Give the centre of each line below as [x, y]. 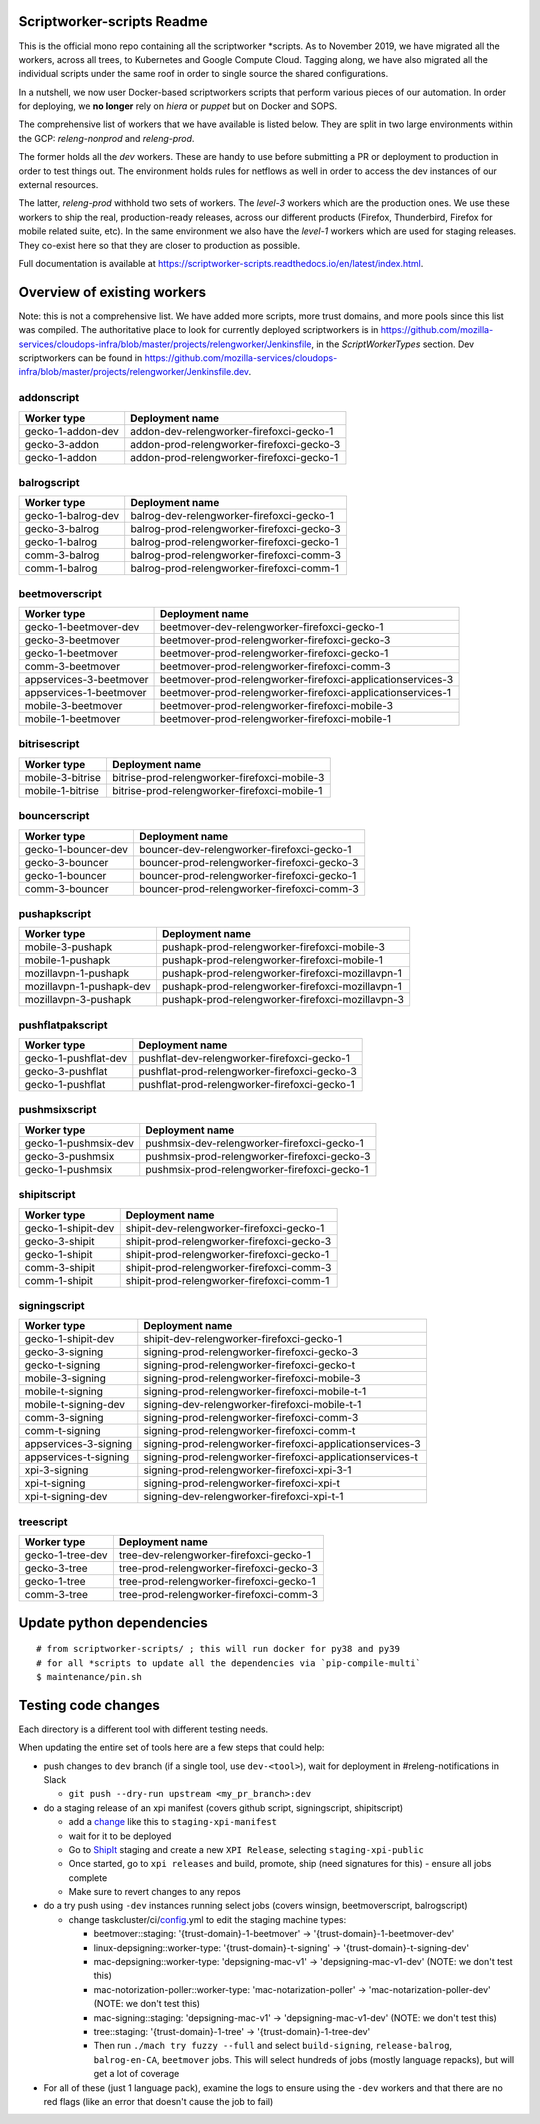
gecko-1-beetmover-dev [82, 627]
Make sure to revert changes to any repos [154, 1892]
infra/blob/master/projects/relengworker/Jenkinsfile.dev [133, 372]
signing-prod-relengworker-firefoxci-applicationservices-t [281, 1457]
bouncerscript [54, 816]
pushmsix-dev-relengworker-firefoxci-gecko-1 [254, 1143]
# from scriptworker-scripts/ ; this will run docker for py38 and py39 [218, 1649]
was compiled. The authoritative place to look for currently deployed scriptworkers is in [198, 330]
